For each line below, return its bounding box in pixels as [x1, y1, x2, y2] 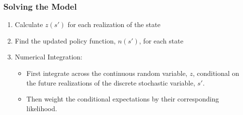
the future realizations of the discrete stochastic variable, [26, 77, 195, 87]
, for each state [139, 35, 183, 45]
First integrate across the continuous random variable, [26, 68, 188, 78]
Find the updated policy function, [15, 35, 116, 45]
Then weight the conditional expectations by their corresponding [26, 94, 219, 104]
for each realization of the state [67, 19, 161, 29]
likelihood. [26, 103, 57, 113]
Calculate [15, 19, 43, 29]
